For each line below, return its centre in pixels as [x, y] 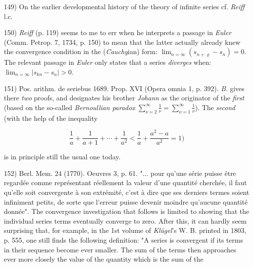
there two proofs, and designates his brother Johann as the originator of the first [124, 98]
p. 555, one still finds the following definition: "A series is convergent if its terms [124, 240]
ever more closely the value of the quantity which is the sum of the [104, 259]
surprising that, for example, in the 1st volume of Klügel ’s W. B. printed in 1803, [125, 230]
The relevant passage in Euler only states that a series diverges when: [107, 62]
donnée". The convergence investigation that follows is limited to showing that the [126, 211]
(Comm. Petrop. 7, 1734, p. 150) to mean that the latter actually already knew [122, 42]
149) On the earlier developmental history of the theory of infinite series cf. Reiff [124, 6]
